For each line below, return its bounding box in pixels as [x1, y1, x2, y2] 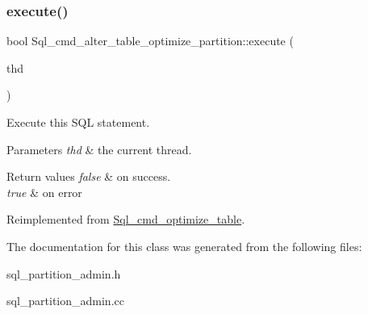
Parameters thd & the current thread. [6, 140, 192, 157]
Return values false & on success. [6, 168, 171, 185]
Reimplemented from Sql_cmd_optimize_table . [6, 211, 245, 228]
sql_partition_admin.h [6, 265, 121, 282]
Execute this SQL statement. [6, 114, 150, 130]
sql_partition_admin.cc [6, 292, 124, 309]
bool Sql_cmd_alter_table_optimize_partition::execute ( [6, 32, 294, 49]
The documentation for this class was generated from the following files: [6, 237, 362, 254]
